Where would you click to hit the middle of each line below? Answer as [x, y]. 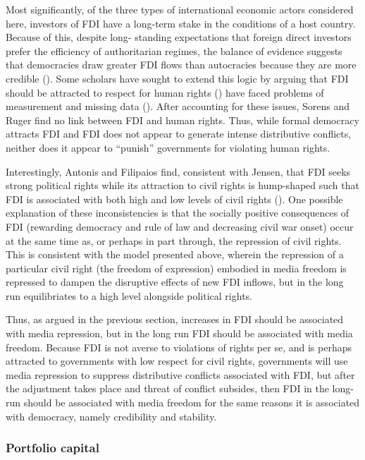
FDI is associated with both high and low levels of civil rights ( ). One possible [174, 199]
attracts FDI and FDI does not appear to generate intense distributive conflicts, [179, 134]
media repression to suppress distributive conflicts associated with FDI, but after [180, 374]
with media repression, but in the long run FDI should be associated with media [179, 333]
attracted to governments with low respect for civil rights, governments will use [177, 361]
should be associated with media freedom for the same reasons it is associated [192, 402]
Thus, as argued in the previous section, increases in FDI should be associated [175, 319]
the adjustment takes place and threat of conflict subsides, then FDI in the [167, 388]
